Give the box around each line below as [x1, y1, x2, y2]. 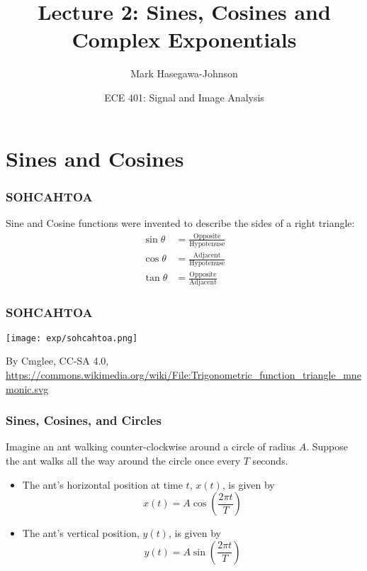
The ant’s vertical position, [22, 526, 140, 540]
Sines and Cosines [6, 143, 184, 172]
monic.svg [6, 381, 49, 396]
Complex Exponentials [72, 25, 297, 54]
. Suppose [306, 439, 349, 454]
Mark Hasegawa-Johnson [130, 66, 238, 81]
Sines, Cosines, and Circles [6, 411, 162, 429]
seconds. [252, 453, 288, 467]
